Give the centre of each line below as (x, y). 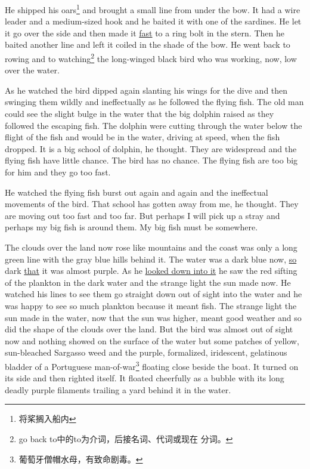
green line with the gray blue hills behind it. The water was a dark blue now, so (151, 259)
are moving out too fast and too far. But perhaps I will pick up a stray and (142, 215)
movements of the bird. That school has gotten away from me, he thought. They (152, 204)
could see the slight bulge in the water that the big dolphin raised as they (139, 114)
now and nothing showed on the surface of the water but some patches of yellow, (152, 340)
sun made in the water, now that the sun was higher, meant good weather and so (153, 317)
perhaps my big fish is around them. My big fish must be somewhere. (131, 227)
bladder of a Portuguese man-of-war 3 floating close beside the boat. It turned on (152, 365)
